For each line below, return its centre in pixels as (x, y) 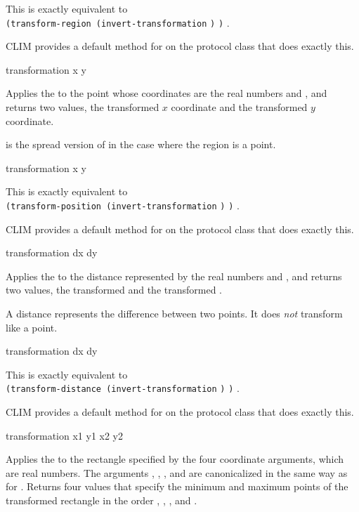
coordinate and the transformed (239, 107)
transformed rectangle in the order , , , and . (102, 500)
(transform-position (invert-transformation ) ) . (123, 205)
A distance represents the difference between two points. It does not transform (174, 314)
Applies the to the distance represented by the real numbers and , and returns (174, 276)
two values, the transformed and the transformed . (114, 290)
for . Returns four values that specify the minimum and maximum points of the (177, 486)
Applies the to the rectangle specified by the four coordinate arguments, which (175, 459)
